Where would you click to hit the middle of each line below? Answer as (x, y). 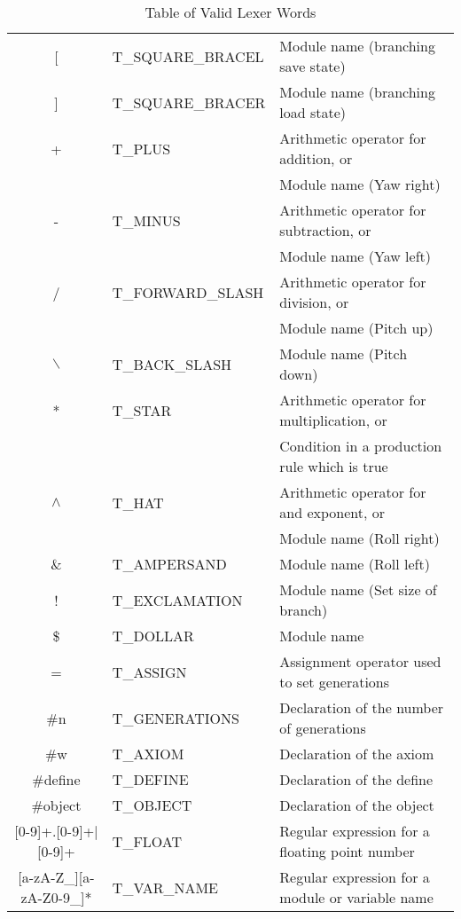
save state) (313, 66)
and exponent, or (332, 512)
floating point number (347, 851)
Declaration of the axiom (357, 754)
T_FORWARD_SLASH (188, 292)
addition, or (316, 158)
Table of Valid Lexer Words (230, 12)
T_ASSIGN (149, 672)
